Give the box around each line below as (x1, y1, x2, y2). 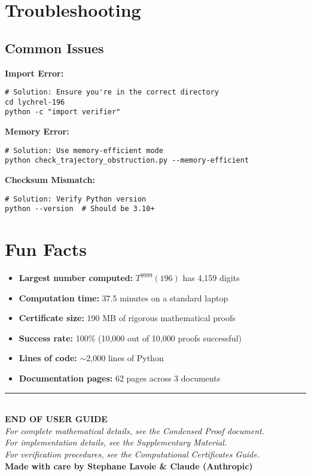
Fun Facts (5, 237, 87, 261)
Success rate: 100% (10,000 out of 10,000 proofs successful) (19, 331, 242, 344)
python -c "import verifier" (5, 108, 121, 117)
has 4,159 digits (182, 271, 240, 284)
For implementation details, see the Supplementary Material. (5, 436, 227, 448)
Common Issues (5, 38, 104, 57)
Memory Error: (5, 125, 69, 138)
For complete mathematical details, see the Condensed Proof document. (5, 424, 265, 437)
